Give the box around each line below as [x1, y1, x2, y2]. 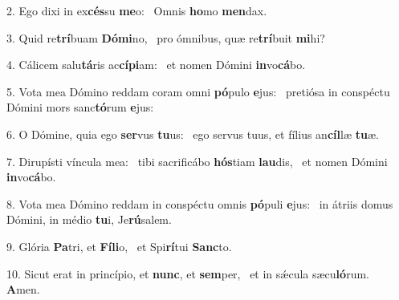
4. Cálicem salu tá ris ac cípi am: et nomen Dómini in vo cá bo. [6, 56, 306, 73]
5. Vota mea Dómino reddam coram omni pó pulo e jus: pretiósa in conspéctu [6, 83, 390, 99]
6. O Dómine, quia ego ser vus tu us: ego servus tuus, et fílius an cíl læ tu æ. [6, 125, 379, 142]
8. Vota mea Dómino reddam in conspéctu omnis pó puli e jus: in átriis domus [6, 195, 393, 212]
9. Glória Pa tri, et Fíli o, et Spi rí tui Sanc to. [6, 237, 232, 254]
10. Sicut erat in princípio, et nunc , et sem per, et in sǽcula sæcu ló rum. [6, 265, 369, 282]
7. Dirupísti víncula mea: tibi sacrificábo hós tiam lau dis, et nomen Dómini [6, 152, 388, 169]
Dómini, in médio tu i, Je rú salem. [6, 211, 172, 228]
